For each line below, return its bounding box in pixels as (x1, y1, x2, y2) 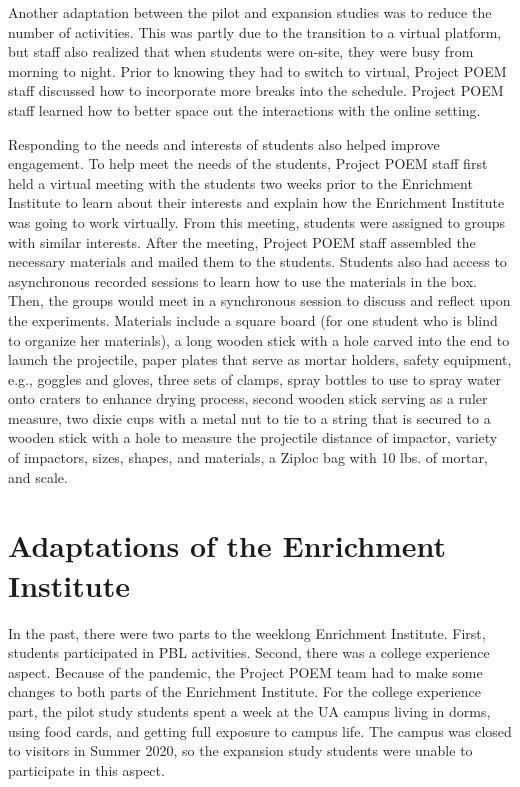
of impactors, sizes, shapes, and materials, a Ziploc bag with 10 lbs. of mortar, (8, 447, 488, 468)
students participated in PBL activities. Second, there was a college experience (8, 642, 490, 663)
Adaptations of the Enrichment (8, 525, 447, 566)
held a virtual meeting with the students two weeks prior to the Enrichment (8, 172, 473, 193)
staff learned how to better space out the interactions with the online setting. (8, 99, 481, 120)
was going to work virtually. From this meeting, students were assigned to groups (8, 211, 506, 232)
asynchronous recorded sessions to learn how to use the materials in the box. (8, 270, 477, 291)
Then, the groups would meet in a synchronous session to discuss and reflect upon (8, 290, 511, 311)
